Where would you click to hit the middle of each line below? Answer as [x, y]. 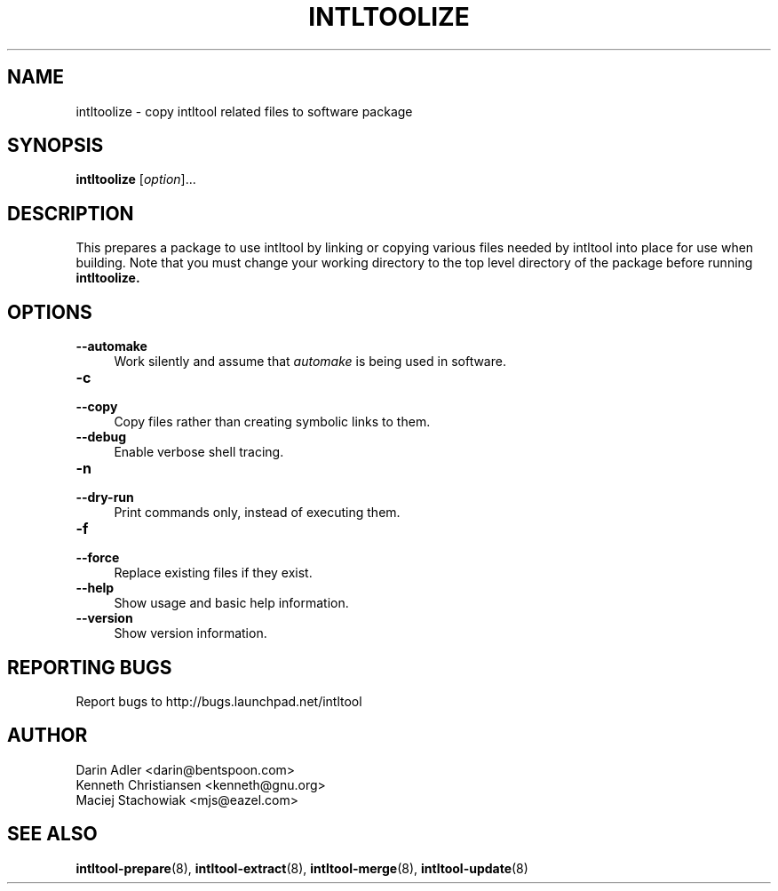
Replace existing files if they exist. [213, 573]
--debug [101, 437]
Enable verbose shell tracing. [199, 452]
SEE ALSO [52, 834]
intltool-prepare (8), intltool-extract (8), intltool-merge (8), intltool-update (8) [302, 868]
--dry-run [105, 497]
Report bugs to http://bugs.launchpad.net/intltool [219, 701]
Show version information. [191, 633]
